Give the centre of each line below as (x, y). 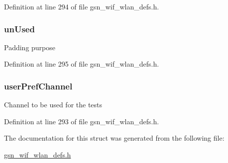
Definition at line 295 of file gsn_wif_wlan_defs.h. (82, 64)
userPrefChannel (38, 86)
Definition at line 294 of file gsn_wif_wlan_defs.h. (82, 6)
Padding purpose (30, 47)
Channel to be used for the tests (53, 105)
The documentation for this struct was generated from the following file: (114, 138)
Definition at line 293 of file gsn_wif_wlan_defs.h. (82, 121)
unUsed (19, 29)
